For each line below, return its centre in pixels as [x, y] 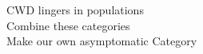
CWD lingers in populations [75, 10]
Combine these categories [68, 25]
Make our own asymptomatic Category [102, 41]
